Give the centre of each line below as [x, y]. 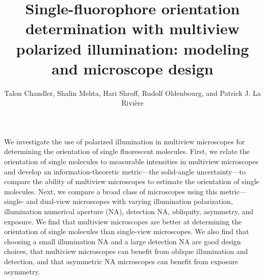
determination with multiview [132, 28]
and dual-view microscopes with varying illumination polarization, [129, 201]
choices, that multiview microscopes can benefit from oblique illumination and [126, 251]
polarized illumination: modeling [132, 48]
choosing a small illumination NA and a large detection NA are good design [123, 241]
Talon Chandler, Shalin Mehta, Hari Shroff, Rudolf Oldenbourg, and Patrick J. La [132, 93]
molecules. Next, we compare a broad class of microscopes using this [111, 191]
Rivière [132, 103]
